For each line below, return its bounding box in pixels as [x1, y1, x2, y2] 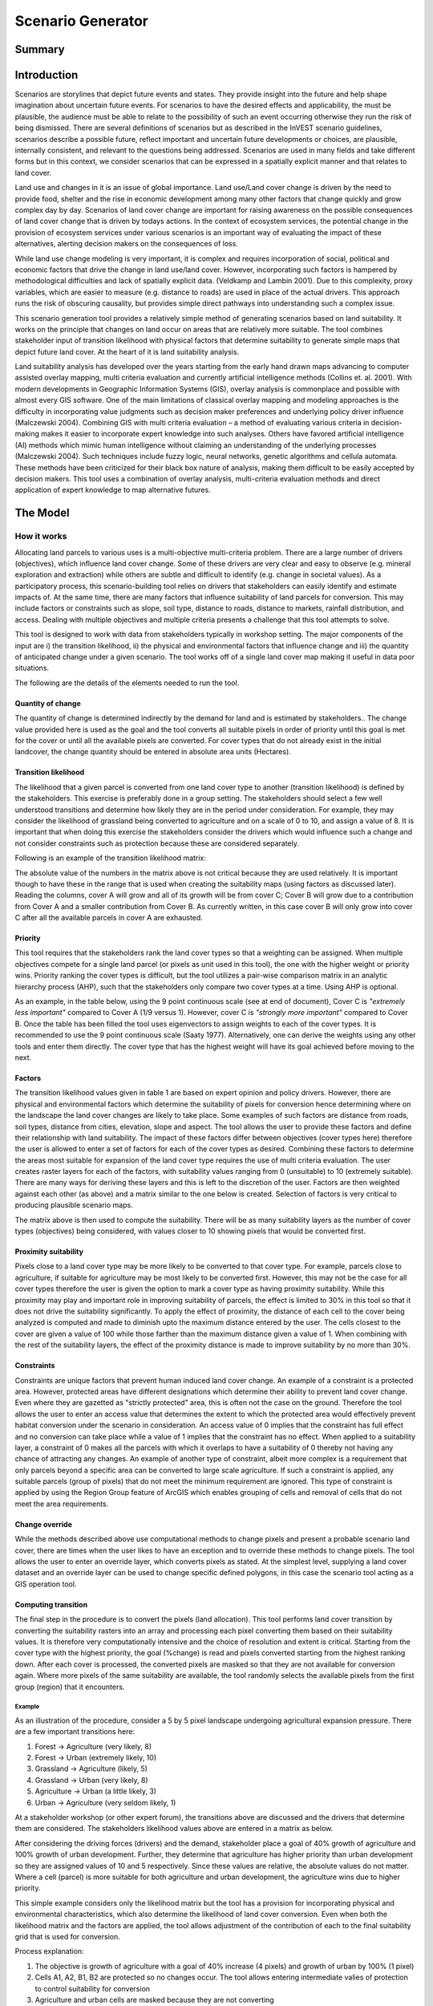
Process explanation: [14, 1947, 84, 1956]
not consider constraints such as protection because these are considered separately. [14, 839, 300, 848]
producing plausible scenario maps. [14, 1200, 133, 1210]
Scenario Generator [14, 12, 148, 30]
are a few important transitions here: [14, 1727, 136, 1736]
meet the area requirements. [14, 1499, 109, 1509]
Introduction [14, 68, 79, 82]
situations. [14, 663, 50, 673]
